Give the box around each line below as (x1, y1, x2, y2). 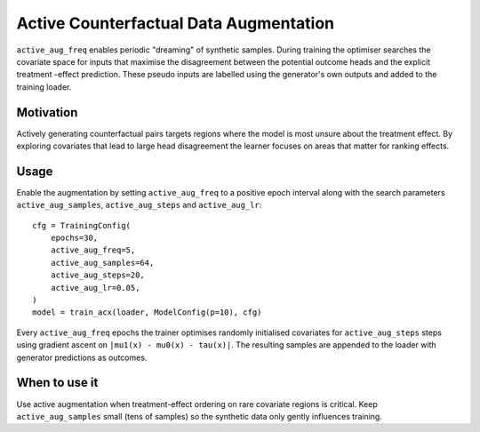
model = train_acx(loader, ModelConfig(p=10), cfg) (32, 308, 262, 317)
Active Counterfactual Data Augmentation (16, 13, 335, 33)
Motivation (16, 105, 78, 120)
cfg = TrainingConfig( (32, 220, 132, 230)
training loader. (16, 81, 72, 92)
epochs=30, (50, 233, 99, 244)
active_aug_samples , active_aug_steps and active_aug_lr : (16, 200, 262, 211)
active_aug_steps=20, (50, 270, 146, 280)
